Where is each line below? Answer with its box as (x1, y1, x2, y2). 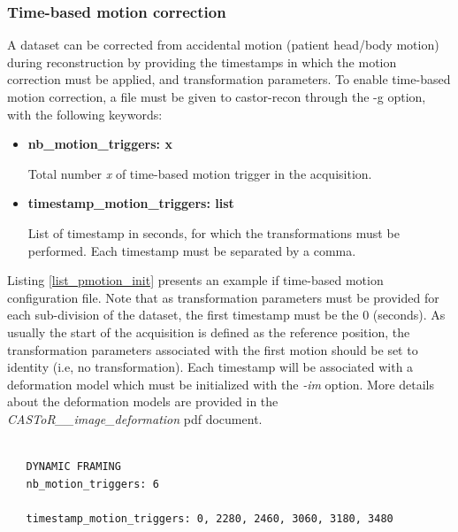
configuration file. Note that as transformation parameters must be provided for (7, 288, 439, 306)
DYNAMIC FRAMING (26, 460, 121, 474)
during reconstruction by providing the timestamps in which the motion (7, 52, 397, 71)
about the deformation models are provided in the (7, 392, 279, 411)
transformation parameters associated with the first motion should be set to (7, 340, 418, 359)
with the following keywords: (7, 104, 163, 123)
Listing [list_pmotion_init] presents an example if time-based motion (7, 271, 384, 289)
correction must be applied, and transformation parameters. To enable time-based (7, 70, 451, 89)
